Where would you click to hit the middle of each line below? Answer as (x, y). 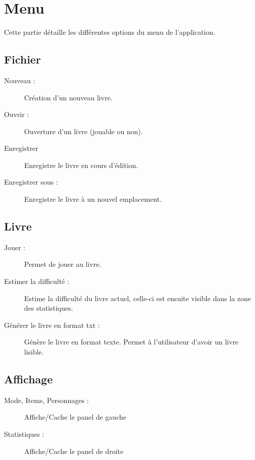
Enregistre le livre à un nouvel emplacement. (93, 199)
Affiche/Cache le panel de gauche (75, 417)
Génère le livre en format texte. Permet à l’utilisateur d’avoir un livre (132, 342)
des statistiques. (49, 308)
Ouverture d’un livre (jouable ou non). (83, 131)
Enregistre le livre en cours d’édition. (81, 165)
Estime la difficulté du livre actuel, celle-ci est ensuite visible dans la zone (138, 298)
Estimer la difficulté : (37, 281)
